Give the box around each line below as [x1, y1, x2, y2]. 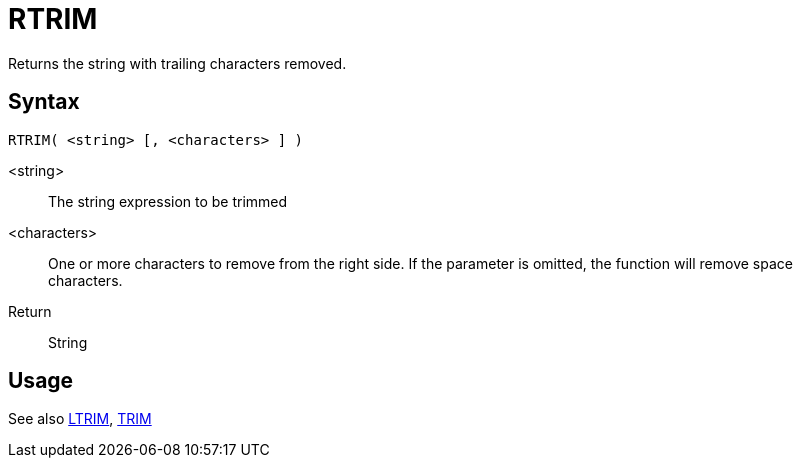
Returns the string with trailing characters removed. [8, 54, 347, 72]
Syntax [8, 89, 80, 115]
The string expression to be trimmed [48, 192, 288, 210]
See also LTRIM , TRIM [8, 410, 152, 428]
